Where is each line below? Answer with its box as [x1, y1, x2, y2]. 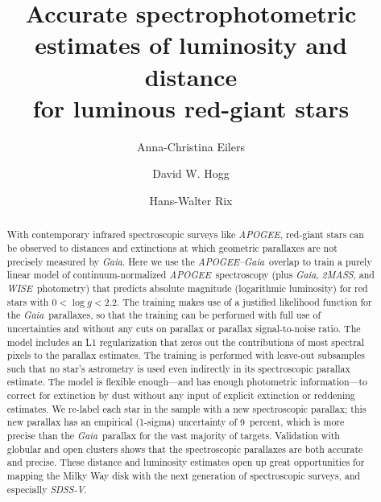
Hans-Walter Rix [149, 191, 233, 208]
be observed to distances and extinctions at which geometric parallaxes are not [6, 241, 338, 254]
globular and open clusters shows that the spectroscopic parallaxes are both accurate [6, 442, 363, 455]
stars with [6, 294, 49, 308]
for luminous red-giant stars [32, 91, 350, 124]
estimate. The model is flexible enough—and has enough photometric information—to [6, 375, 367, 389]
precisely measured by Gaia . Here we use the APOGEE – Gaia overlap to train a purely [6, 254, 372, 268]
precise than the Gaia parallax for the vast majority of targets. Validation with [6, 429, 340, 442]
